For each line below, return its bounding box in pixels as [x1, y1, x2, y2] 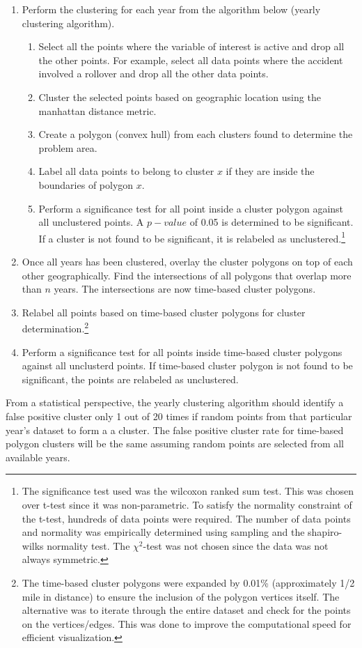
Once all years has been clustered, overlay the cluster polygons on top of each [22, 254, 353, 268]
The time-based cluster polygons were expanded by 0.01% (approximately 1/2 [22, 575, 355, 589]
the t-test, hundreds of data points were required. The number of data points [22, 511, 351, 525]
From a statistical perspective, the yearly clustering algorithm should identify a [6, 395, 344, 410]
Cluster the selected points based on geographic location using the [38, 89, 321, 104]
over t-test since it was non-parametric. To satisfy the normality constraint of [22, 497, 352, 511]
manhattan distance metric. [38, 103, 157, 118]
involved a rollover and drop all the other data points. [38, 66, 269, 81]
